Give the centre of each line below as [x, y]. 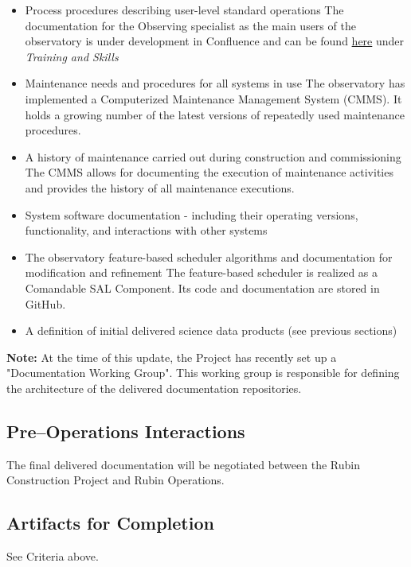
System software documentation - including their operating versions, [192, 214]
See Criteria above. [53, 556]
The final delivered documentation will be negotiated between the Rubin [183, 464]
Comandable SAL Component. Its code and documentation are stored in [202, 287]
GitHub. [45, 303]
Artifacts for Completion [110, 523]
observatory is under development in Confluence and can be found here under [215, 41]
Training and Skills [72, 56]
